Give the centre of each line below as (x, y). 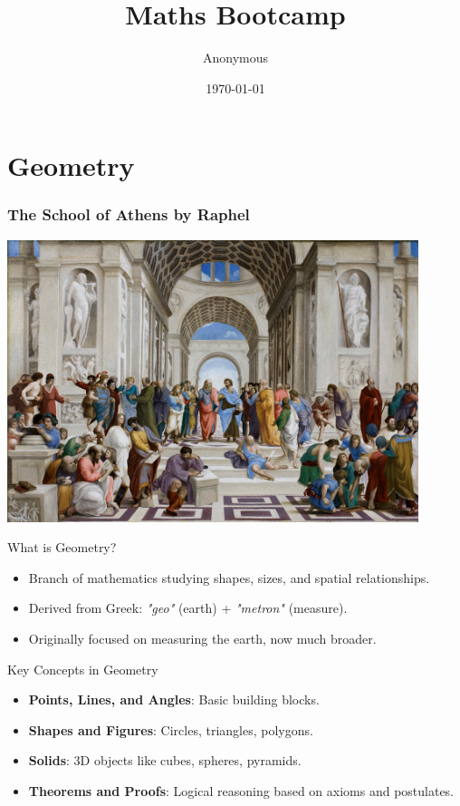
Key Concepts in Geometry (83, 669)
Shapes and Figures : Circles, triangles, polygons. (171, 729)
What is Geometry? (62, 547)
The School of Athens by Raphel (129, 214)
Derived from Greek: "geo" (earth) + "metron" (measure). (188, 608)
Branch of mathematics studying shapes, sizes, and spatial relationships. (229, 577)
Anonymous (235, 58)
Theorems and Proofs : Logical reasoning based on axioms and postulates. (241, 791)
